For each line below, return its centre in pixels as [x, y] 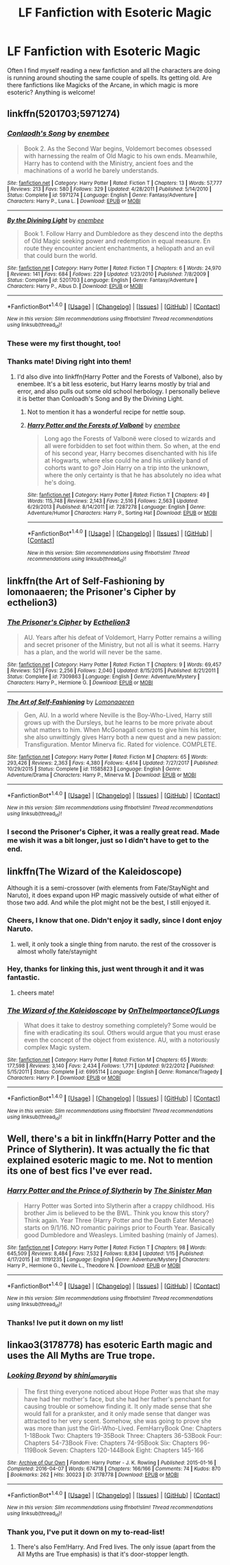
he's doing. [60, 482]
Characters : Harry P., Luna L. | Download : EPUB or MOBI [74, 201]
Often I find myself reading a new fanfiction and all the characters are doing [114, 70]
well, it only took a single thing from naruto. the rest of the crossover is [117, 944]
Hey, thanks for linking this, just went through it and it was [106, 969]
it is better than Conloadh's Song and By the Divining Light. [100, 398]
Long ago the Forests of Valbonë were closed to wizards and [130, 439]
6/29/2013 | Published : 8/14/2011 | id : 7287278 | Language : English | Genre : [116, 507]
